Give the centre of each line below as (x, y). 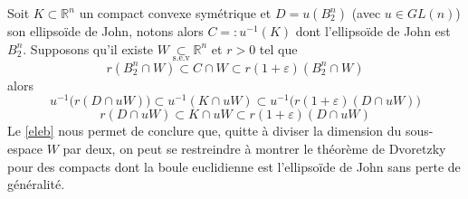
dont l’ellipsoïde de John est (373, 31)
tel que (278, 48)
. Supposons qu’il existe (88, 48)
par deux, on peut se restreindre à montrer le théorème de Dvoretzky (254, 149)
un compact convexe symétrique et (175, 13)
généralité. (36, 184)
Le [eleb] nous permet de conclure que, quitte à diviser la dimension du (205, 131)
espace (25, 149)
